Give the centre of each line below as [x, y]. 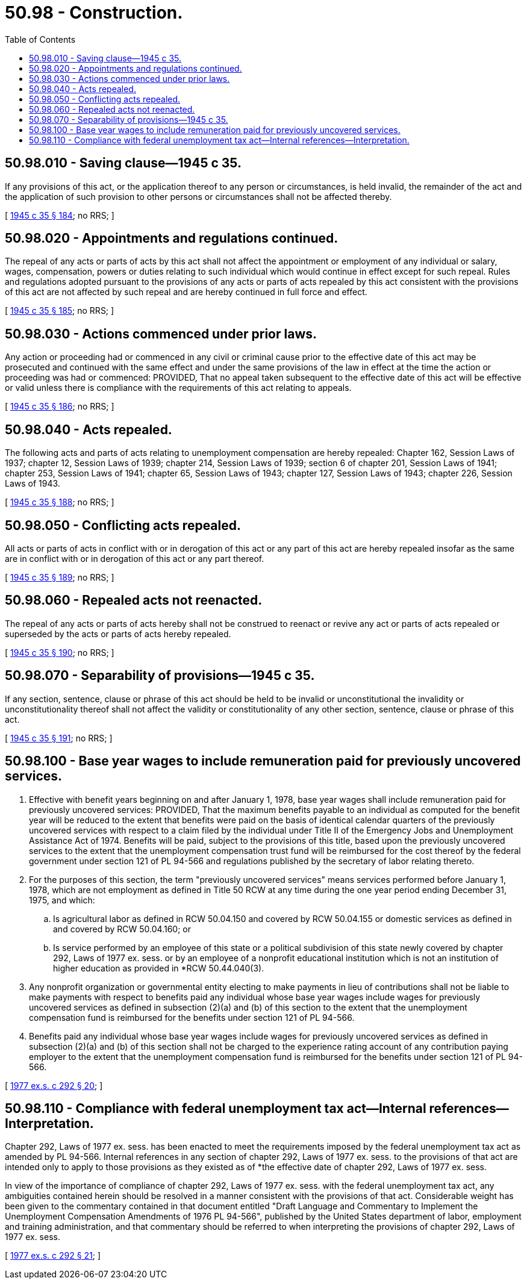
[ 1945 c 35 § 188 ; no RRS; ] [60, 502]
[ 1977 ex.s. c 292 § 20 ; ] [54, 1085]
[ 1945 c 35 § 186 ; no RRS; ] [60, 407]
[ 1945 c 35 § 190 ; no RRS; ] [60, 652]
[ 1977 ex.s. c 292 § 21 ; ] [53, 1256]
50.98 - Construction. [94, 13]
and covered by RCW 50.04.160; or [122, 929]
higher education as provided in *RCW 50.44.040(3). [159, 968]
